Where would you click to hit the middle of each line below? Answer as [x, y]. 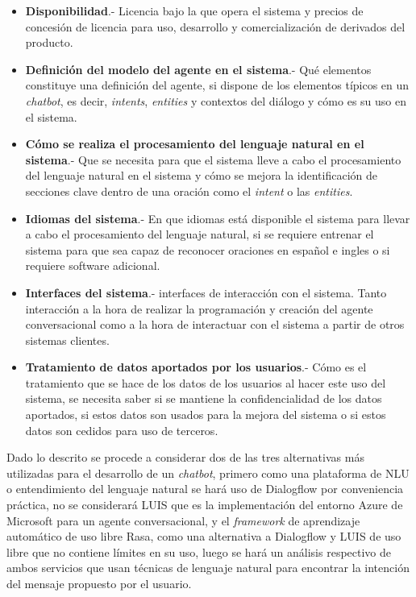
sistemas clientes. [67, 340]
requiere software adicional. [93, 265]
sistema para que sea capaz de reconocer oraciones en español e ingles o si [208, 249]
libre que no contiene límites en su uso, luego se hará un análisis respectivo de [199, 551]
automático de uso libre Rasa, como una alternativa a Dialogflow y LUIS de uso [204, 536]
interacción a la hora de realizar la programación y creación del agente [199, 308]
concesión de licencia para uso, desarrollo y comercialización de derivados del [215, 26]
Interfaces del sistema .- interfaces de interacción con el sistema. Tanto [206, 292]
